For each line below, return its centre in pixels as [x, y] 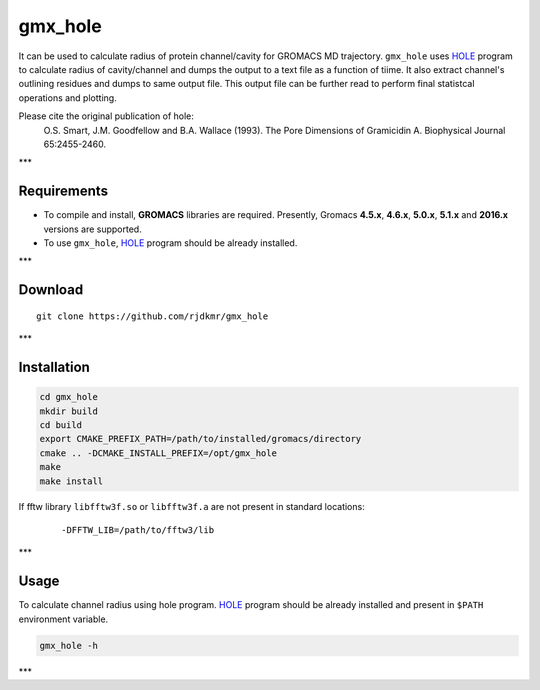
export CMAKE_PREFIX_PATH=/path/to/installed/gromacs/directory [200, 439]
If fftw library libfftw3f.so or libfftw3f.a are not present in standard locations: [191, 507]
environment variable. [63, 619]
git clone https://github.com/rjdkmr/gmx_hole [152, 316]
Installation [54, 366]
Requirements [63, 191]
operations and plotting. [67, 97]
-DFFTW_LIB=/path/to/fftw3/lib [138, 529]
